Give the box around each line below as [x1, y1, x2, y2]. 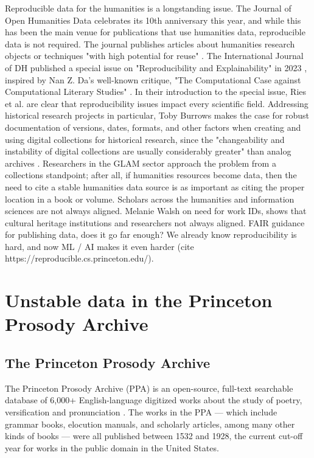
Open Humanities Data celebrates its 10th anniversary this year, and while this [5, 13, 301, 26]
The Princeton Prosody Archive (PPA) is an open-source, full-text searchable [5, 381, 293, 394]
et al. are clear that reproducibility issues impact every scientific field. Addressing [5, 97, 309, 109]
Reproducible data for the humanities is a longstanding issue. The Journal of [5, 2, 291, 14]
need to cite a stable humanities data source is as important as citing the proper [5, 180, 305, 193]
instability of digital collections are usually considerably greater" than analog [5, 145, 291, 158]
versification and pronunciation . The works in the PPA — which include [5, 406, 277, 418]
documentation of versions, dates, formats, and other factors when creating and [5, 120, 301, 133]
